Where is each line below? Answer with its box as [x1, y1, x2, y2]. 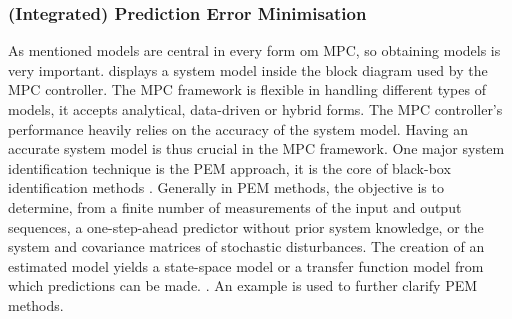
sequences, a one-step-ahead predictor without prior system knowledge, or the [8, 216, 484, 237]
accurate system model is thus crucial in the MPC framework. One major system [8, 138, 505, 159]
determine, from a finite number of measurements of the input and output [8, 196, 462, 217]
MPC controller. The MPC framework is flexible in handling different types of [8, 79, 486, 100]
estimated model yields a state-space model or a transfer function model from [8, 255, 484, 276]
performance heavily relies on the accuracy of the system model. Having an [8, 118, 469, 139]
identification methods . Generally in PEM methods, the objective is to [8, 177, 444, 198]
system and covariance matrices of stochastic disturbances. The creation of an [8, 236, 485, 257]
